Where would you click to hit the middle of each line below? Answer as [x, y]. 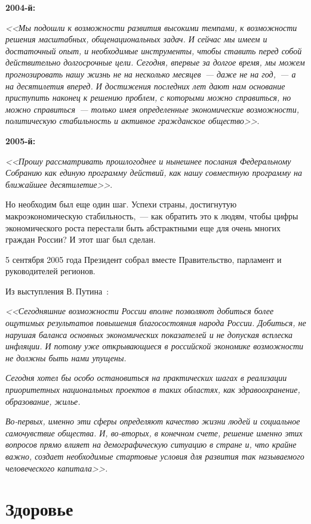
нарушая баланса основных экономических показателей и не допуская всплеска [149, 334]
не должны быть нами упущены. [66, 357]
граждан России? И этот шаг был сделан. [81, 239]
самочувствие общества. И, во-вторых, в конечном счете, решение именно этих [154, 432]
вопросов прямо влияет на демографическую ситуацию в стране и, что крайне [151, 444]
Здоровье [39, 509]
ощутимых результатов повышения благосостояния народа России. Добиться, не [156, 323]
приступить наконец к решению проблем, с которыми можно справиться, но [148, 97]
